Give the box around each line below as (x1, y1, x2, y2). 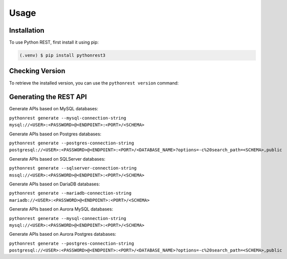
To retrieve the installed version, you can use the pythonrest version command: (9, 80, 179, 86)
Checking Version (9, 67, 66, 75)
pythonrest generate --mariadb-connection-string (9, 190, 132, 196)
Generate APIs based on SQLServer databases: (9, 156, 106, 162)
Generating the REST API (9, 93, 87, 101)
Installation (9, 26, 44, 35)
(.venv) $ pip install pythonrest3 (19, 52, 106, 58)
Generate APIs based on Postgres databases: (9, 131, 102, 137)
